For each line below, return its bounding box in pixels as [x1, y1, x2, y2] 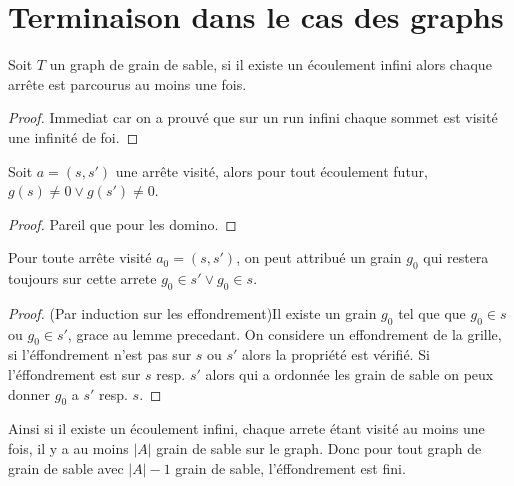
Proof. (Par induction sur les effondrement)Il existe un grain [8, 302, 377, 323]
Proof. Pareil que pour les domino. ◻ [8, 213, 237, 234]
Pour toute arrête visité [8, 247, 152, 268]
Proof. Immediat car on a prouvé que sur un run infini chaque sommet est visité [8, 107, 498, 128]
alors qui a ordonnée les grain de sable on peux [205, 364, 494, 385]
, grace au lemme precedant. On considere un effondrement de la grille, [67, 323, 502, 344]
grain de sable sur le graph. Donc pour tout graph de [156, 438, 482, 459]
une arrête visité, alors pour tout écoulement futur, [115, 160, 428, 181]
